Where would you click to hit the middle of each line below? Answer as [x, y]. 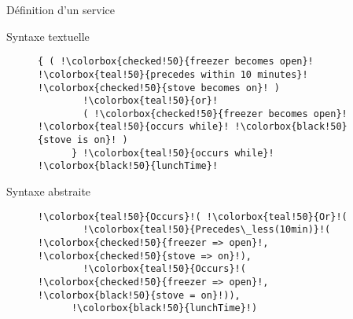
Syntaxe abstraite [49, 191]
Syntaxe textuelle [48, 36]
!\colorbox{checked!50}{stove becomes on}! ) [159, 88]
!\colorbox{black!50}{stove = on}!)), [139, 295]
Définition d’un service [61, 9]
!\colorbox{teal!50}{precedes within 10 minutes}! [173, 74]
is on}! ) [103, 140]
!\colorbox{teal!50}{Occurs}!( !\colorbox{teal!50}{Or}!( [193, 216]
